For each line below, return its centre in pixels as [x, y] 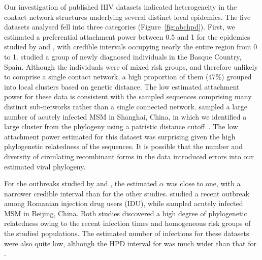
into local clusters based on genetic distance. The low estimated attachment [122, 86]
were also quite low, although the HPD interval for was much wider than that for [130, 243]
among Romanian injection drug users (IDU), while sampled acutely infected [124, 203]
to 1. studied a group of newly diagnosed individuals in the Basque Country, [123, 56]
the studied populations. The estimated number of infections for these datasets [127, 233]
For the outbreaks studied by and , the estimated [81, 183]
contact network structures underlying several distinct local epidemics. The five [127, 17]
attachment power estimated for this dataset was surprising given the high [120, 136]
